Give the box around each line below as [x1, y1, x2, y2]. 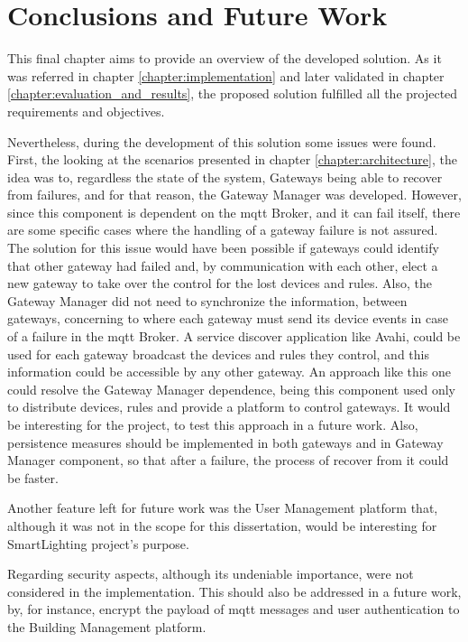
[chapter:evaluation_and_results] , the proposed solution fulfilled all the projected [7, 84, 458, 103]
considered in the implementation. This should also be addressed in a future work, [7, 582, 462, 600]
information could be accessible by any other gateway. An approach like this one [7, 362, 451, 381]
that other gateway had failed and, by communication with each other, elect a [7, 256, 438, 274]
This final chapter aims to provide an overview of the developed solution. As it [7, 49, 442, 68]
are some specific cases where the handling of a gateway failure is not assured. [7, 220, 438, 239]
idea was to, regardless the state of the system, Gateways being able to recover [7, 167, 443, 186]
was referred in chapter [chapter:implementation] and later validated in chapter [7, 66, 445, 85]
